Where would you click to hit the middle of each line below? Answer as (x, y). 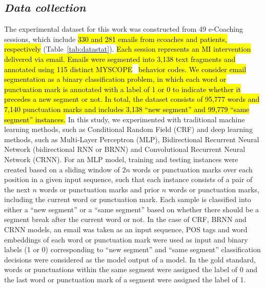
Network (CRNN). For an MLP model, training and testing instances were (121, 159)
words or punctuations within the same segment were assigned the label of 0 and (131, 269)
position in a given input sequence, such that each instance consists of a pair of (128, 179)
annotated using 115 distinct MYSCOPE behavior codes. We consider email (125, 69)
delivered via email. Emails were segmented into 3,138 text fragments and (120, 59)
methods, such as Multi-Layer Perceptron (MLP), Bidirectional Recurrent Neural (132, 139)
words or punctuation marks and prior (99, 189)
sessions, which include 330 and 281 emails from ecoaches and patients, (116, 39)
